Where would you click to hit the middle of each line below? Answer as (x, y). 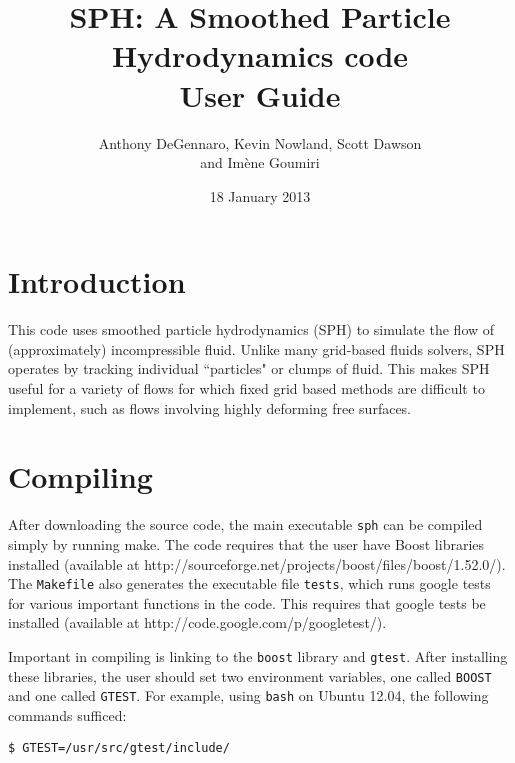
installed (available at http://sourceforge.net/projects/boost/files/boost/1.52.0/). (257, 563)
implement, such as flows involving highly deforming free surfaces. (210, 407)
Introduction (97, 281)
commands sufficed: (67, 714)
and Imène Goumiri (260, 162)
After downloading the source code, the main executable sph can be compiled (245, 524)
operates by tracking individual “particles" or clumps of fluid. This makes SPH (249, 368)
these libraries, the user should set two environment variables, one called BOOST (250, 675)
